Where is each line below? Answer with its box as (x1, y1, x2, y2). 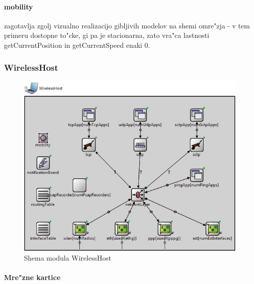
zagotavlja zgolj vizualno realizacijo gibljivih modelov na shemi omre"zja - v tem (4, 20, 250, 30)
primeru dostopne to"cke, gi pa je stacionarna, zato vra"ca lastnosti (4, 30, 210, 40)
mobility (4, 1, 33, 11)
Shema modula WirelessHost (24, 252, 111, 263)
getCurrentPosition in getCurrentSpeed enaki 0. (4, 39, 150, 50)
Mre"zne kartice (4, 272, 61, 282)
